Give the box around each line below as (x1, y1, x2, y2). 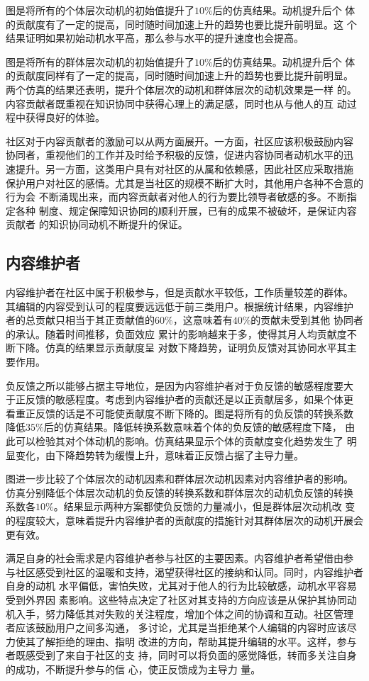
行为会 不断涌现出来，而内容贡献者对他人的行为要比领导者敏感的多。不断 (6, 189, 347, 204)
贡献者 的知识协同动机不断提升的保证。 (6, 217, 188, 232)
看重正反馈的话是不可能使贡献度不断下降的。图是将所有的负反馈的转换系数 (6, 405, 353, 420)
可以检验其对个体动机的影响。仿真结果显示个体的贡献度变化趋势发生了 (15, 434, 343, 449)
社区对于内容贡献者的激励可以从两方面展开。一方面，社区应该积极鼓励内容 (6, 133, 353, 148)
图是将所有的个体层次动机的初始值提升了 (6, 3, 194, 17)
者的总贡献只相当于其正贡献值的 (6, 313, 155, 327)
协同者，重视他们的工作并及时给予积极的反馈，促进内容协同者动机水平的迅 (6, 147, 353, 162)
